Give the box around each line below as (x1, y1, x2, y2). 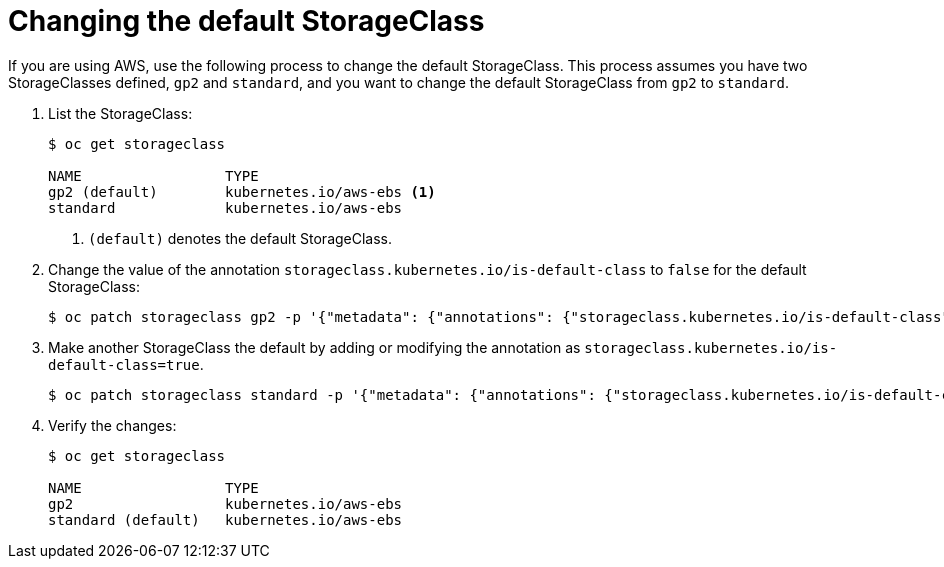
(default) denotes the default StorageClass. (88, 229, 393, 247)
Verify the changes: (48, 416, 177, 434)
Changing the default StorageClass (8, 4, 485, 38)
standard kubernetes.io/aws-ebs (48, 199, 403, 216)
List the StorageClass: (48, 104, 193, 122)
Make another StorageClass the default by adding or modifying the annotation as (48, 338, 581, 356)
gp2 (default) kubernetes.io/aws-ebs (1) (48, 183, 436, 200)
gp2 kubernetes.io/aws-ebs (48, 495, 403, 512)
